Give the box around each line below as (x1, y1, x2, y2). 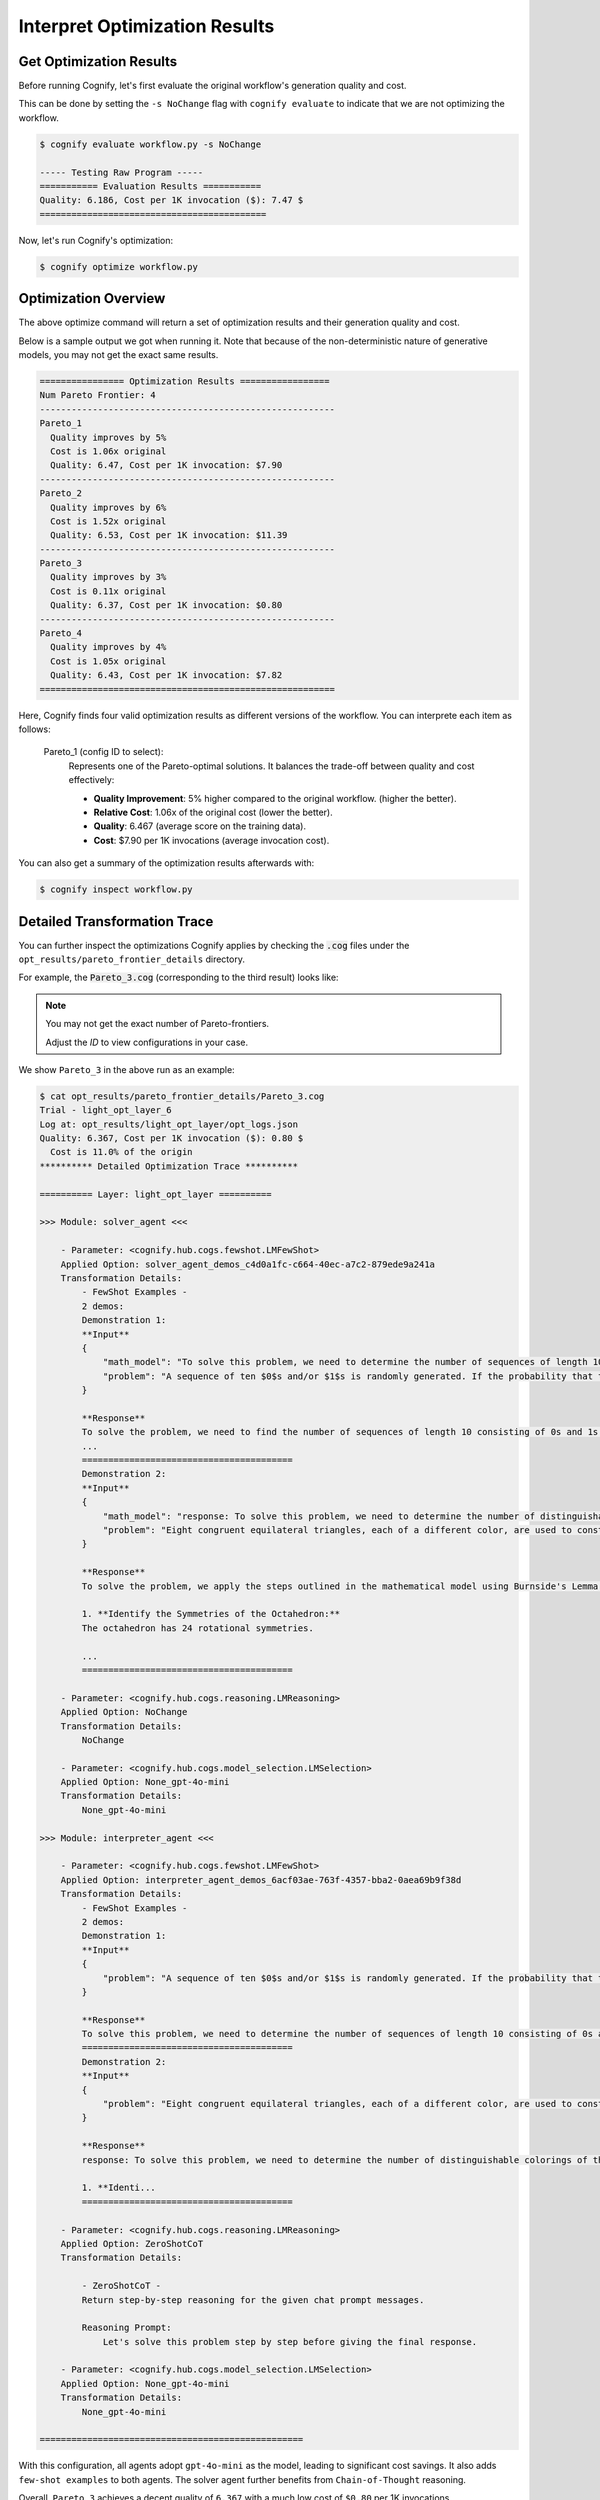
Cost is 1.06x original (50, 445, 167, 457)
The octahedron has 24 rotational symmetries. (81, 1622, 314, 1634)
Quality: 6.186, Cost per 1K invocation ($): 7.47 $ (39, 195, 304, 206)
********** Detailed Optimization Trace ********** (39, 1160, 299, 1172)
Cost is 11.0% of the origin (50, 1146, 194, 1158)
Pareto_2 (39, 488, 83, 499)
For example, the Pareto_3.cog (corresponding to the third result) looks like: (18, 971, 339, 984)
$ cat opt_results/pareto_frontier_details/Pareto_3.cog (39, 1090, 325, 1102)
